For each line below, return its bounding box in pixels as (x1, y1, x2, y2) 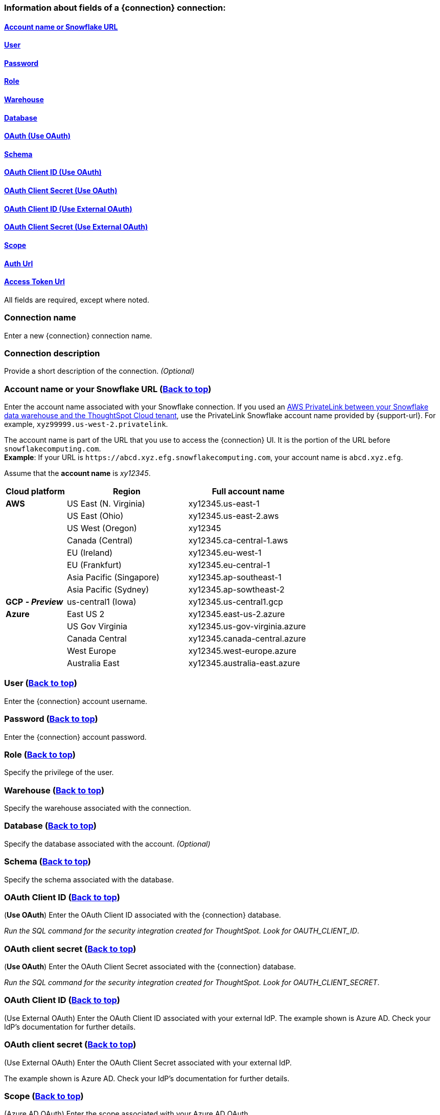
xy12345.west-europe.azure (188, 646, 296, 656)
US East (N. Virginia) (66, 498, 145, 509)
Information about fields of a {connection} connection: (4, 3, 226, 13)
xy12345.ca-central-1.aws (188, 535, 288, 545)
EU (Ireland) (66, 548, 113, 558)
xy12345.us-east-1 (188, 498, 260, 509)
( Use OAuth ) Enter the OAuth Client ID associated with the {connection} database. (4, 911, 281, 920)
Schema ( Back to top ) (4, 856, 91, 867)
